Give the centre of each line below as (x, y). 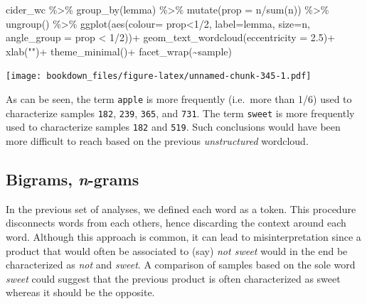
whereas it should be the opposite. (80, 292)
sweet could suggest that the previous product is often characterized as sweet (173, 278)
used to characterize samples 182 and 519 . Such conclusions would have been (173, 127)
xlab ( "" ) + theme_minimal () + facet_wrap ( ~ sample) (119, 51)
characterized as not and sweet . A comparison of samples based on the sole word (181, 265)
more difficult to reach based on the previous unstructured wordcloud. (157, 141)
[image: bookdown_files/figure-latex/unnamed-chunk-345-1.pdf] (159, 76)
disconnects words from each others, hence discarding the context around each (176, 223)
